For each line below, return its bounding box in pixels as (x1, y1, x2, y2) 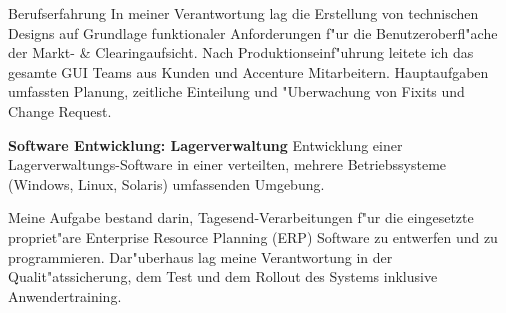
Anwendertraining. (8, 285, 122, 306)
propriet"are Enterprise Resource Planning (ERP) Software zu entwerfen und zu (8, 226, 498, 247)
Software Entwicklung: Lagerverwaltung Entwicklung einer (8, 134, 403, 155)
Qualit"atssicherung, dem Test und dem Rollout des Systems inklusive (8, 266, 438, 287)
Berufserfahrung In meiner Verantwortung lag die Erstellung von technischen (8, 3, 479, 23)
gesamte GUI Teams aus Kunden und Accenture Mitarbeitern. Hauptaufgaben (8, 61, 489, 82)
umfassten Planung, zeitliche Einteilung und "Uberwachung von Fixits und (8, 81, 465, 102)
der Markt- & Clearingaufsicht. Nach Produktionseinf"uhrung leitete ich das (8, 42, 474, 63)
